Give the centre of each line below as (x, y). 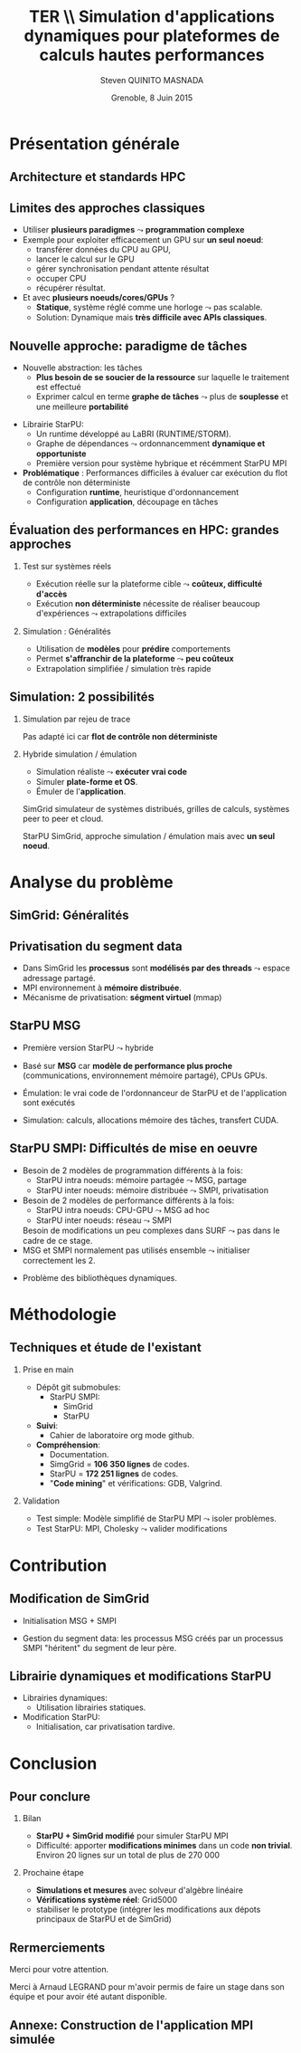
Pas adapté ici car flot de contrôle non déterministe (120, 736)
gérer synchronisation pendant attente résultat (122, 269)
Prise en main (48, 1370)
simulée (33, 2039)
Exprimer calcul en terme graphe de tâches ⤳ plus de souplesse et (162, 396)
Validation (41, 1501)
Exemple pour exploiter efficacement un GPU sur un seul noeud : (143, 240)
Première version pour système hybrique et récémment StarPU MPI (161, 463)
